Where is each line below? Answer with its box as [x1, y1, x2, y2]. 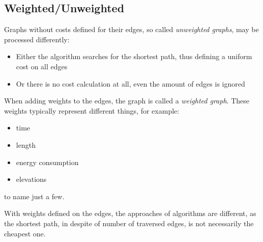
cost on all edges [16, 61, 68, 71]
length [16, 139, 36, 150]
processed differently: [4, 34, 70, 44]
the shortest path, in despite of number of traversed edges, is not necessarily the [4, 218, 254, 228]
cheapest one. [4, 228, 46, 238]
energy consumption [16, 156, 79, 167]
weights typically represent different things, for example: [4, 105, 180, 116]
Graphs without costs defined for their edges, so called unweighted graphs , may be [4, 24, 259, 35]
